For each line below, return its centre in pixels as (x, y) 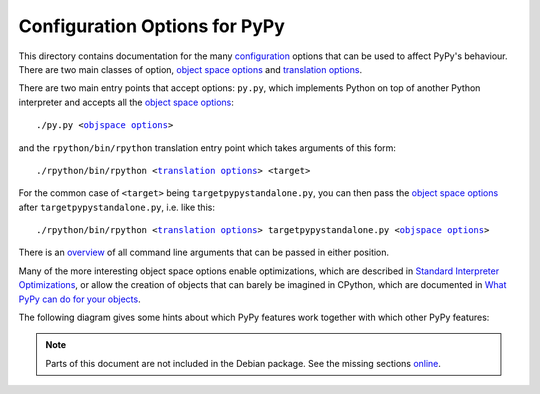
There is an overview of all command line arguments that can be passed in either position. (204, 252)
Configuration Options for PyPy (151, 26)
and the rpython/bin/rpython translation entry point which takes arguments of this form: (207, 147)
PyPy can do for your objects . (79, 299)
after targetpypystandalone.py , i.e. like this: (116, 207)
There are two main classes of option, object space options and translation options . (190, 69)
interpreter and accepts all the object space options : (126, 102)
